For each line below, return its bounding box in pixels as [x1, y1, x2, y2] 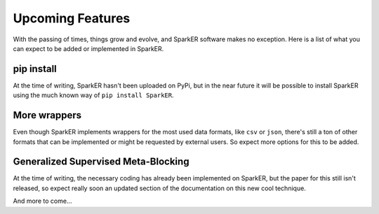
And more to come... [13, 197, 72, 206]
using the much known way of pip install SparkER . [13, 91, 174, 99]
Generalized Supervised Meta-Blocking [13, 156, 189, 168]
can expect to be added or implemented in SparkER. [13, 44, 164, 52]
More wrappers [13, 109, 82, 122]
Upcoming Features [13, 10, 131, 26]
